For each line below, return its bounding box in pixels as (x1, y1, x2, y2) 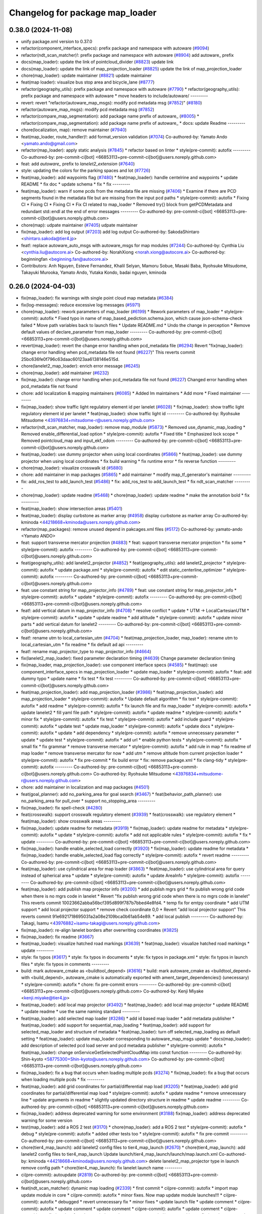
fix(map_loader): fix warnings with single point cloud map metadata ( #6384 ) (21, 295, 174, 301)
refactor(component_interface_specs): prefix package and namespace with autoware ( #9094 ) (21, 45, 210, 51)
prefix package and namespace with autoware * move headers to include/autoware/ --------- (21, 93, 208, 99)
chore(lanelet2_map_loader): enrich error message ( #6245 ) (21, 363, 140, 369)
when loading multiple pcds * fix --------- (21, 1077, 105, 1082)
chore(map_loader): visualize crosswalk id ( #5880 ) (21, 465, 123, 471)
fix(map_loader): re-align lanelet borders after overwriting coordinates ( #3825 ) (21, 927, 179, 933)
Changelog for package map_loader (9, 7, 157, 18)
